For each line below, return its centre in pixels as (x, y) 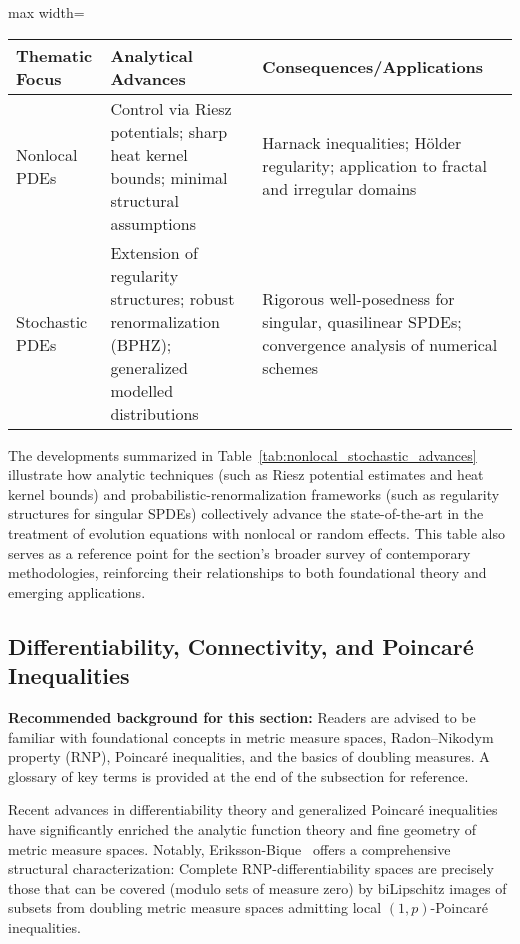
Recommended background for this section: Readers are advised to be (242, 716)
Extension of (154, 252)
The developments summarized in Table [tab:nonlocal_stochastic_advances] (242, 454)
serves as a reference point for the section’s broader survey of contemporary (239, 552)
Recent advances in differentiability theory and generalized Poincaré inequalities (253, 809)
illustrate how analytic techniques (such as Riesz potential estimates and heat (246, 474)
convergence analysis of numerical (380, 344)
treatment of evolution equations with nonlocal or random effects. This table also (257, 532)
